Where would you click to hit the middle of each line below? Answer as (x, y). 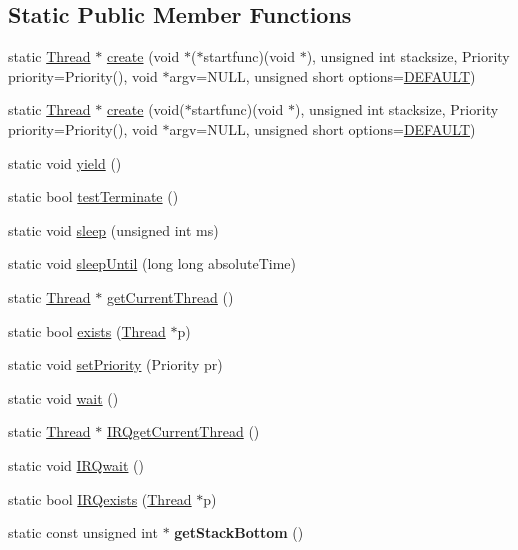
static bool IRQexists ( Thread (100, 498)
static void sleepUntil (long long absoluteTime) (152, 263)
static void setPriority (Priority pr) (115, 364)
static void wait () (63, 397)
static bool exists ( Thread (87, 330)
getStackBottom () (239, 532)
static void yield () (65, 162)
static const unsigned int (83, 532)
